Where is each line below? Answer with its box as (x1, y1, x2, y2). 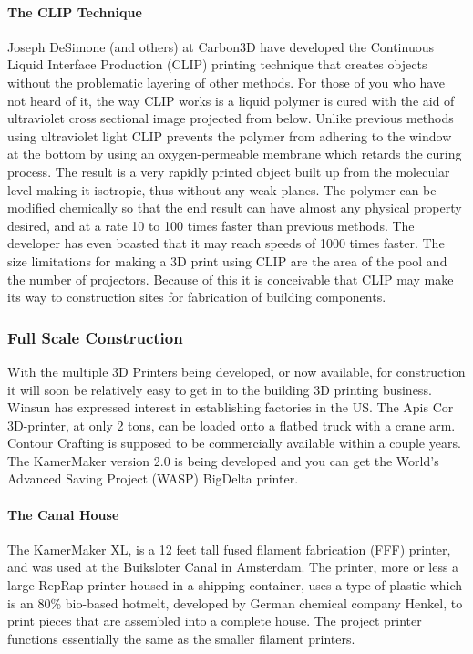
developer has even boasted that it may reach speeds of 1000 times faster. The (7, 234, 445, 253)
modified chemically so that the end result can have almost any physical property (7, 198, 462, 217)
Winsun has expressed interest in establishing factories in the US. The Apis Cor (7, 398, 454, 417)
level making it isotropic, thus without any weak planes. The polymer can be (7, 180, 437, 199)
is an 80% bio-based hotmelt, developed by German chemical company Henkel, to (7, 593, 463, 612)
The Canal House (7, 504, 119, 524)
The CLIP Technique (7, 2, 142, 21)
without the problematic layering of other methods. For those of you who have (7, 72, 446, 91)
